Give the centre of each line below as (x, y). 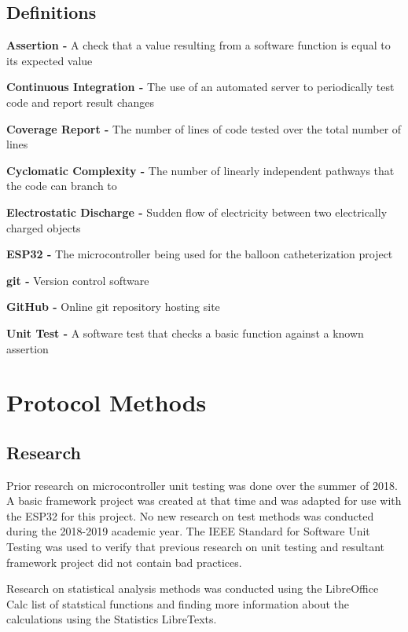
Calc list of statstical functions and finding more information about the (178, 603)
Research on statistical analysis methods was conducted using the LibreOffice (193, 588)
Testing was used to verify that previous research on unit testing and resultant (196, 547)
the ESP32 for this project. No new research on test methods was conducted (190, 515)
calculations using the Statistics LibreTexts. (112, 619)
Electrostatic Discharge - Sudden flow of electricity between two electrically (197, 212)
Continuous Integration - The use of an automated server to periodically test (200, 87)
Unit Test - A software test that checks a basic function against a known (185, 332)
